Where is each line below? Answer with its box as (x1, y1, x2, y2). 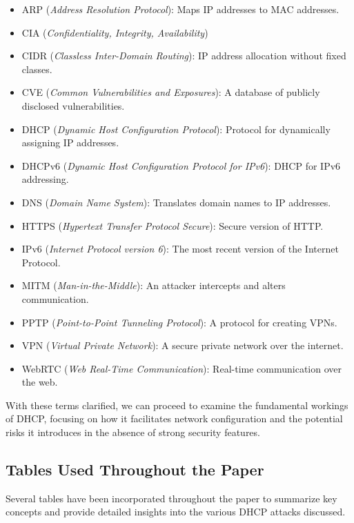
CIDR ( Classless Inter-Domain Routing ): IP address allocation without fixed (21, 48, 346, 63)
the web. (21, 375, 58, 389)
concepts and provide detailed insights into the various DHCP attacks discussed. (6, 504, 346, 519)
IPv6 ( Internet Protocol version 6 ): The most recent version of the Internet (21, 241, 339, 256)
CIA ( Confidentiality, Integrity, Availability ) (21, 25, 208, 39)
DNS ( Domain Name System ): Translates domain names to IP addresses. (21, 195, 331, 209)
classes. (21, 61, 52, 76)
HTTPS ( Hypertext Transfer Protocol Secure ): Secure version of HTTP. (21, 218, 324, 233)
